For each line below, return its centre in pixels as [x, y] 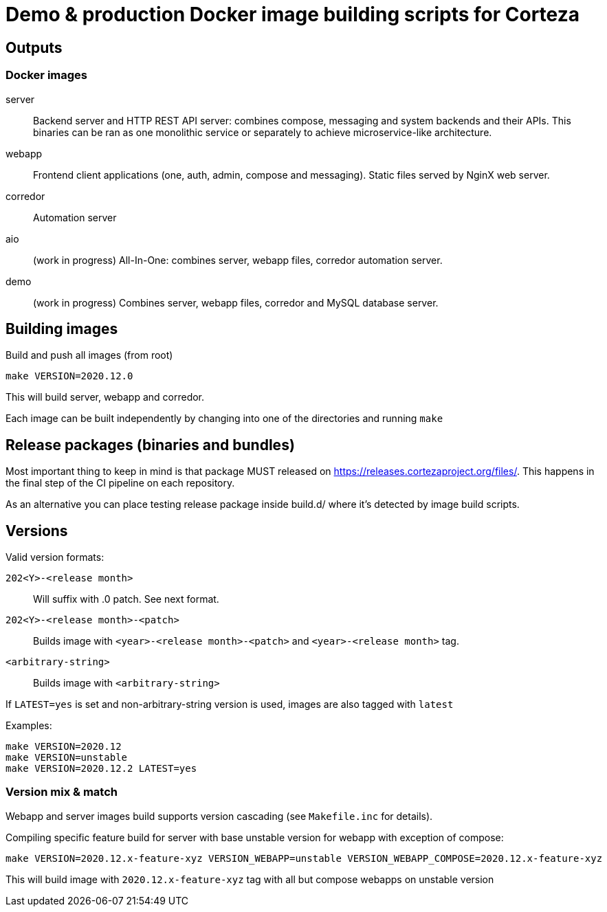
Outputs [34, 47]
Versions [37, 531]
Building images [62, 329]
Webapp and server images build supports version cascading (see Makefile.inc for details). [219, 816]
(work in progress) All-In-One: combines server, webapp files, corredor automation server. [238, 260]
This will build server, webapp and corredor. [105, 397]
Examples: [29, 726]
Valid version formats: [55, 557]
